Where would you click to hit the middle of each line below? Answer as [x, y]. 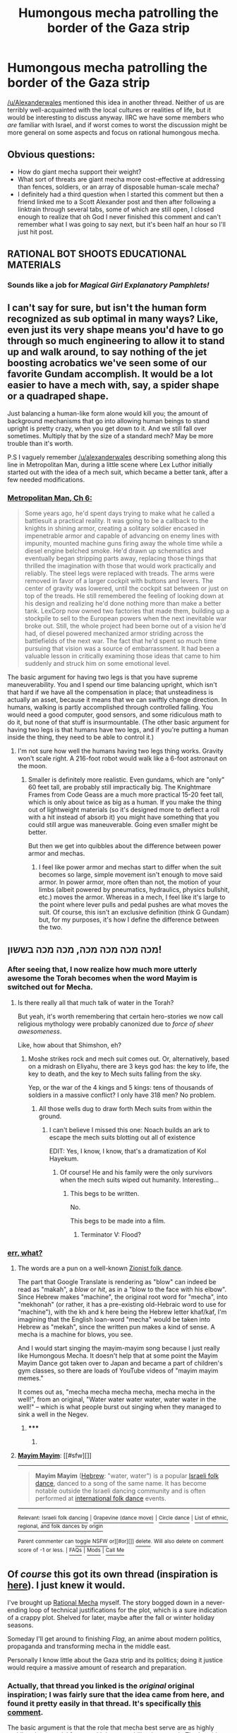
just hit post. [36, 232]
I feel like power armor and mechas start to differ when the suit [130, 867]
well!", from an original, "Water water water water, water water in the [117, 1399]
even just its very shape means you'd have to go [116, 330]
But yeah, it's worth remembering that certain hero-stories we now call [120, 1016]
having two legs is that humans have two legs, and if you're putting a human [118, 730]
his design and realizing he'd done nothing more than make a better [123, 604]
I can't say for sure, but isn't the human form [107, 308]
